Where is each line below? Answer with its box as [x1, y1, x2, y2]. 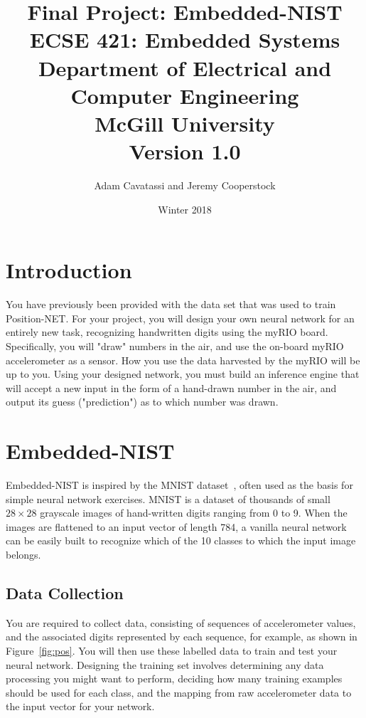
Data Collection [6, 582, 124, 604]
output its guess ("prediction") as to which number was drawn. [6, 394, 279, 409]
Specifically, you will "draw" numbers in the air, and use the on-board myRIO [6, 338, 344, 353]
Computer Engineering [70, 80, 299, 110]
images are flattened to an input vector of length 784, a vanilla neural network [6, 519, 347, 534]
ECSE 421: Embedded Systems [29, 25, 340, 54]
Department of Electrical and [38, 53, 332, 82]
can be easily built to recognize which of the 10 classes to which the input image [6, 533, 356, 548]
